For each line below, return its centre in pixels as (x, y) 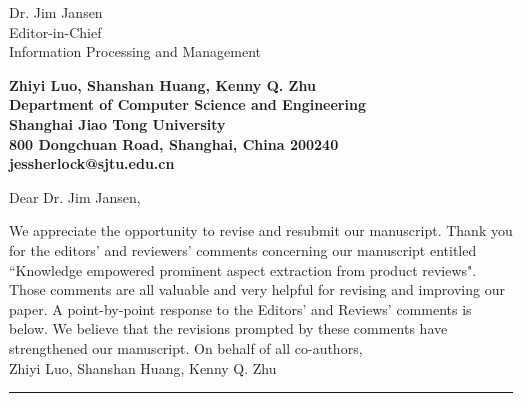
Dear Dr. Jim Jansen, (75, 196)
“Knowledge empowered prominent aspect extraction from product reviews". (243, 269)
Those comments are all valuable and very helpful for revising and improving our (257, 289)
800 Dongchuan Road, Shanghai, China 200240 (174, 143)
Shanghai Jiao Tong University (117, 123)
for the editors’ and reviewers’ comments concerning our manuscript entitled (243, 249)
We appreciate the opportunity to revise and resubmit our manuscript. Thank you (261, 230)
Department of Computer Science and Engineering (187, 104)
